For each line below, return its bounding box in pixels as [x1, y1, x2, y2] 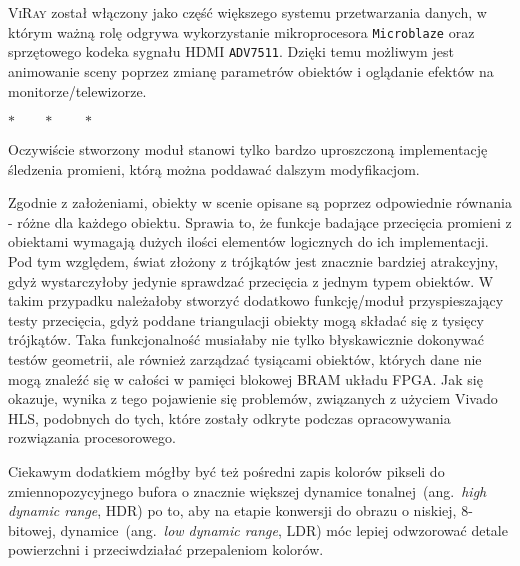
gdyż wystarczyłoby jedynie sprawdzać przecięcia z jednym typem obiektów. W [8, 270, 494, 291]
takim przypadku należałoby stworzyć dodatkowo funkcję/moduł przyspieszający [8, 290, 504, 311]
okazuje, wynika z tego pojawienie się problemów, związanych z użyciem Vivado [8, 388, 498, 409]
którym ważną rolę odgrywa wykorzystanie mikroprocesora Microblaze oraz [8, 21, 475, 42]
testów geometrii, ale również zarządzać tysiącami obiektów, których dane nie [8, 349, 482, 370]
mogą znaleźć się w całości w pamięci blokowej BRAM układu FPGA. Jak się [8, 368, 483, 389]
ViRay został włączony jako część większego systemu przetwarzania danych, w [8, 2, 487, 22]
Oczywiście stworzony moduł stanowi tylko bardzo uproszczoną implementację [8, 139, 488, 160]
